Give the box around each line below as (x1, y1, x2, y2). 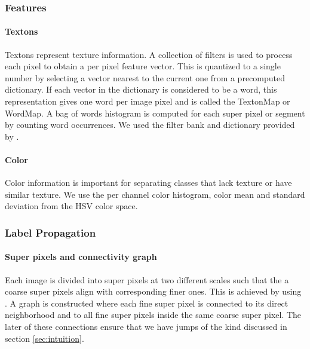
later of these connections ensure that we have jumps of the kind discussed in (5, 320, 287, 332)
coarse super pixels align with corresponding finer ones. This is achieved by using (5, 285, 302, 298)
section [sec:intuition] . (5, 332, 84, 344)
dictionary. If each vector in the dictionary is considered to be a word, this (5, 83, 277, 96)
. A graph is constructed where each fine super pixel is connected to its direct (5, 296, 288, 309)
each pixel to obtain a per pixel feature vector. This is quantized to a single (5, 60, 281, 72)
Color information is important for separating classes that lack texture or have (5, 176, 292, 189)
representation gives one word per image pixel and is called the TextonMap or (5, 95, 290, 108)
